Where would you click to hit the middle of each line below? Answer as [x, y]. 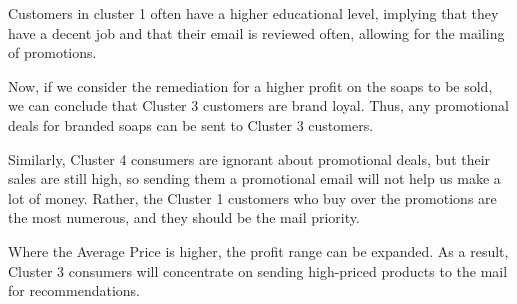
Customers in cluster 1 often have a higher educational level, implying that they [253, 13]
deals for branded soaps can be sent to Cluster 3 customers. [191, 124]
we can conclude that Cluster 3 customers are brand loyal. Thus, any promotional [258, 105]
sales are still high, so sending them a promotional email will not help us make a [254, 178]
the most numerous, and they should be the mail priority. [184, 217]
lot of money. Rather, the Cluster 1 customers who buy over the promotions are [252, 197]
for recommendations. [74, 290]
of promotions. [52, 52]
